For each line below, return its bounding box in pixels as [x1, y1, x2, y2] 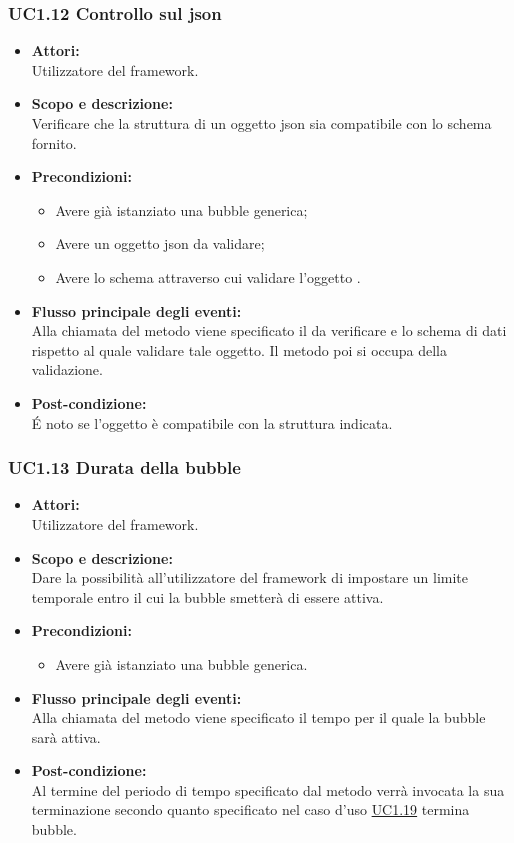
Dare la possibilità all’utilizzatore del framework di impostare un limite [31, 567, 468, 588]
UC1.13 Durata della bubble [8, 455, 241, 480]
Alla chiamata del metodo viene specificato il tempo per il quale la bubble [31, 707, 486, 728]
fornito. [31, 132, 77, 153]
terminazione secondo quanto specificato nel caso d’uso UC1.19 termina [31, 799, 470, 820]
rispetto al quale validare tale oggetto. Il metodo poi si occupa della [31, 339, 447, 360]
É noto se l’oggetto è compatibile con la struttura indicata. [31, 412, 393, 433]
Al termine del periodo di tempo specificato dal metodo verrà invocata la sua [31, 779, 505, 800]
